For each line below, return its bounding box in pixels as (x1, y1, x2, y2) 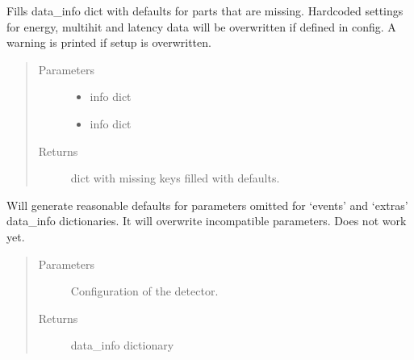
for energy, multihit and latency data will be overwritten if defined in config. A (6, 18, 396, 35)
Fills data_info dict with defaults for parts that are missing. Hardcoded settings (6, 2, 404, 19)
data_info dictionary (70, 337, 174, 354)
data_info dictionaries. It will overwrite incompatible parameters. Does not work (6, 212, 407, 229)
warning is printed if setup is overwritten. (6, 34, 211, 51)
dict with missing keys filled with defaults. (70, 170, 280, 186)
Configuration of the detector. (70, 283, 219, 299)
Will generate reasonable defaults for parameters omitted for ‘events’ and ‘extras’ (6, 196, 408, 213)
